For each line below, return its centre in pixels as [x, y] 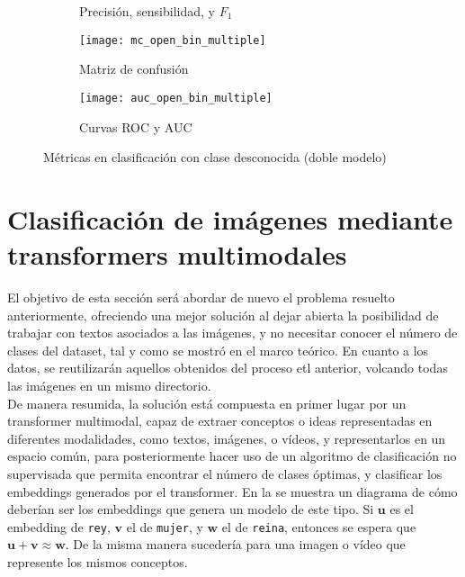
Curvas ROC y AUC [136, 126]
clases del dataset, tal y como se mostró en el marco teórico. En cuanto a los [218, 350]
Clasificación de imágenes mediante [230, 218]
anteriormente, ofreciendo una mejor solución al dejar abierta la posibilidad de [223, 315]
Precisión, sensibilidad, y [147, 11]
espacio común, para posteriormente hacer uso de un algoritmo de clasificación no [232, 456]
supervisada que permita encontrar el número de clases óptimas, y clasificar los [225, 473]
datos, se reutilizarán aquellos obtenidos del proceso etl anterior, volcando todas [228, 368]
